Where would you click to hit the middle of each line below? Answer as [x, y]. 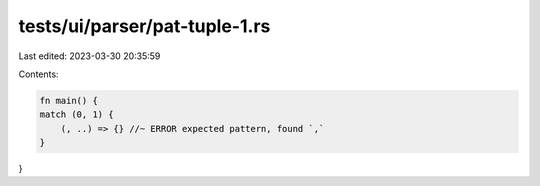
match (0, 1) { [76, 114]
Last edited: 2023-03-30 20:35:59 [89, 56]
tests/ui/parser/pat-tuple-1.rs [144, 26]
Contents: [38, 74]
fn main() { [69, 100]
